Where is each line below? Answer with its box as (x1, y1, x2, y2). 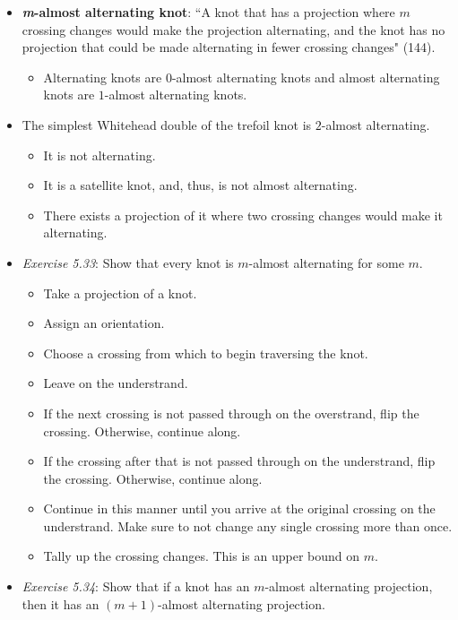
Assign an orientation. (43, 314, 165, 332)
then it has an (22, 594, 99, 613)
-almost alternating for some (248, 253, 404, 271)
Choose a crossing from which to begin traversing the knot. (43, 343, 368, 362)
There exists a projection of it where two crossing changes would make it (43, 205, 443, 224)
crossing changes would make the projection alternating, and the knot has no (22, 20, 445, 39)
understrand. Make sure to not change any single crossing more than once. (43, 516, 453, 535)
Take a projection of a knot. (43, 283, 197, 302)
